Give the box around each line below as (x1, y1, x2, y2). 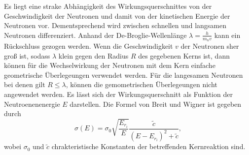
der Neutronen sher (180, 41, 239, 51)
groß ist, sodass (4, 50, 50, 61)
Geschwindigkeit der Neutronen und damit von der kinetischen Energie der (4, 10, 230, 21)
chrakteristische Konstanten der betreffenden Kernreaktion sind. (51, 141, 246, 152)
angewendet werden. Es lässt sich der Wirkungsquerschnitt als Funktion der (4, 89, 233, 99)
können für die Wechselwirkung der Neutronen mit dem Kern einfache (4, 60, 215, 70)
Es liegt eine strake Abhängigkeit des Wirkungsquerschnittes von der (4, 1, 212, 11)
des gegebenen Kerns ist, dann (138, 50, 230, 61)
